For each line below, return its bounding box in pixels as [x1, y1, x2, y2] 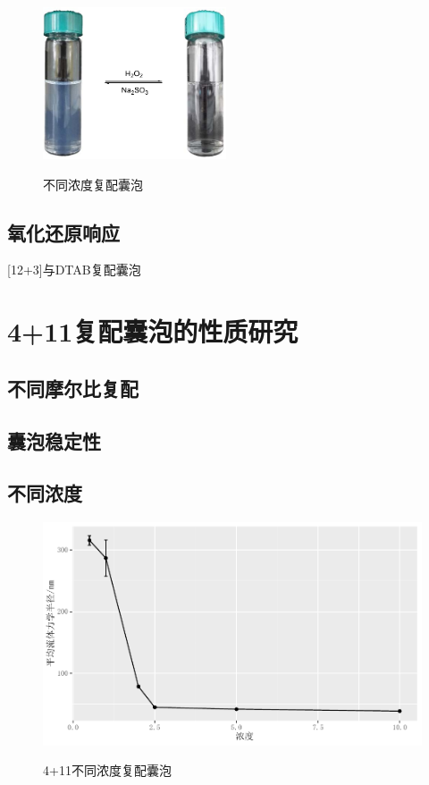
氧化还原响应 [7, 218, 120, 246]
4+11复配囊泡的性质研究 [7, 313, 299, 350]
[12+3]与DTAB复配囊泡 [7, 260, 141, 279]
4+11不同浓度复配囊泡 [43, 761, 172, 780]
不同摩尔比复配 [7, 374, 139, 401]
